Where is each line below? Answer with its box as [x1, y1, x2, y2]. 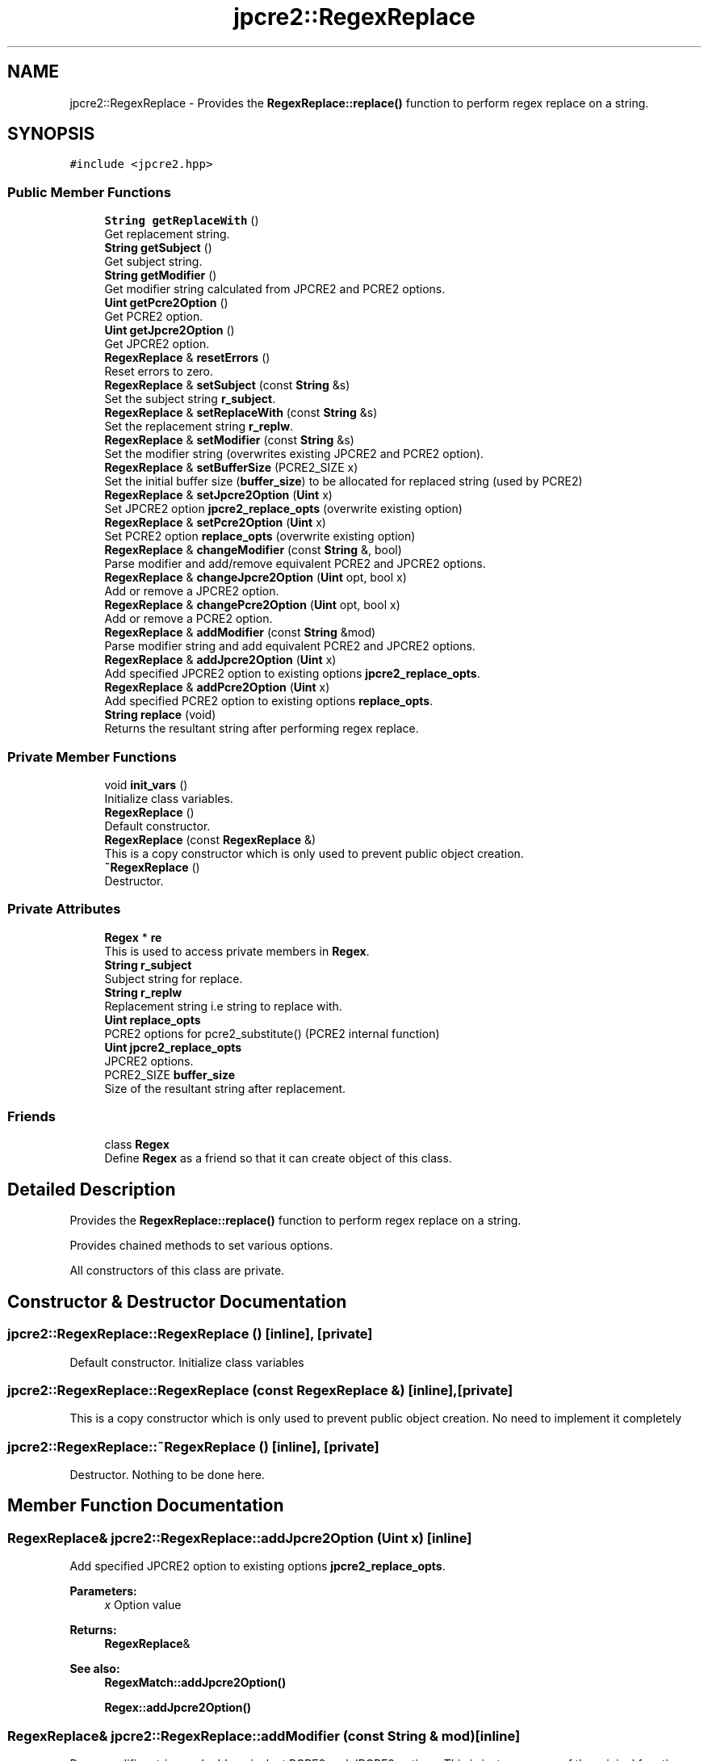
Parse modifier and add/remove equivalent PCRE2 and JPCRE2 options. [104, 557, 486, 571]
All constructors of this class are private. [69, 1263, 285, 1278]
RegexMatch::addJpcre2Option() [104, 1675, 287, 1690]
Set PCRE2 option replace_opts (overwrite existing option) [104, 529, 416, 544]
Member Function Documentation [7, 1495, 284, 1516]
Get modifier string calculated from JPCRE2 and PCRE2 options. [104, 282, 446, 296]
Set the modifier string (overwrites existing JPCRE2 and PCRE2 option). [104, 447, 484, 461]
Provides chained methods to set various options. [69, 1238, 333, 1253]
